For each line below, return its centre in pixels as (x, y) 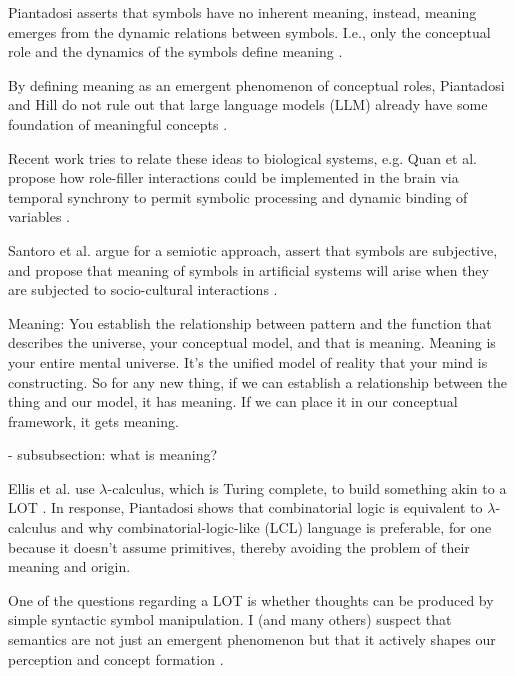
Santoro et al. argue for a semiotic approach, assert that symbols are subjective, (253, 249)
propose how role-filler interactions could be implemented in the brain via (233, 177)
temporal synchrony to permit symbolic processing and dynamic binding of (238, 196)
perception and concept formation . (116, 658)
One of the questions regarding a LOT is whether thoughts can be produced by (251, 599)
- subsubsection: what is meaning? (113, 454)
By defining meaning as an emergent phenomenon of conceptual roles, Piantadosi (256, 84)
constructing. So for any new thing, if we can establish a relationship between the (257, 381)
